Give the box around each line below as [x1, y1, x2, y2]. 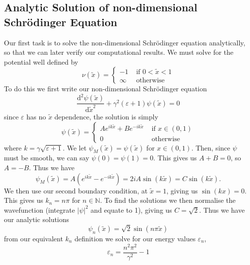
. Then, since [191, 142, 230, 152]
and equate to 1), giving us [90, 204, 172, 215]
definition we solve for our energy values [74, 233, 196, 243]
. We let [63, 142, 87, 152]
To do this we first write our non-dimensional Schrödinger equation [4, 83, 207, 94]
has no [26, 112, 46, 122]
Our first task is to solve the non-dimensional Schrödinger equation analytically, [4, 37, 246, 47]
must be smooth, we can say [4, 152, 89, 163]
